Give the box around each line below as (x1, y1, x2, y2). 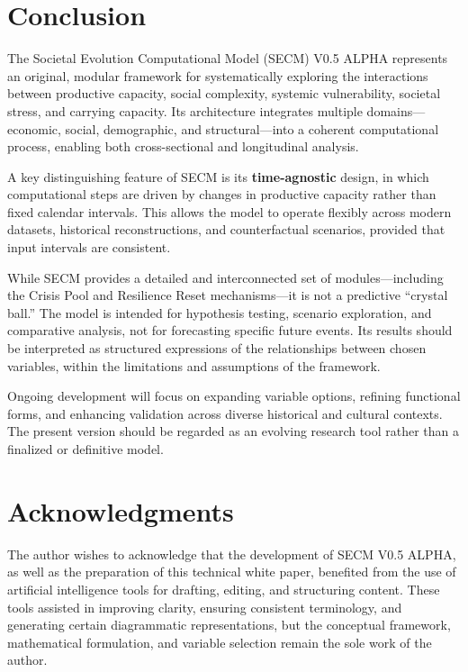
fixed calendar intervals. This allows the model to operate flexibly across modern (7, 202, 452, 221)
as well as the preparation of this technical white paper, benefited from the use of (7, 562, 456, 581)
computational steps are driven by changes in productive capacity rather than (7, 185, 436, 204)
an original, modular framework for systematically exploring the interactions (7, 66, 428, 85)
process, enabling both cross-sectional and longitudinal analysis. (7, 137, 359, 156)
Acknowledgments (7, 492, 234, 529)
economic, (7, 119, 61, 138)
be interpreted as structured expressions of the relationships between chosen (7, 339, 427, 358)
